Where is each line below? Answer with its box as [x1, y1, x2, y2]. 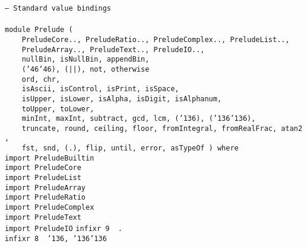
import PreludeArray [5, 183, 86, 192]
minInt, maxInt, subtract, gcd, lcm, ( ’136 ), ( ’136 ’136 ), [21, 114, 256, 123]
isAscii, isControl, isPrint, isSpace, [21, 85, 179, 94]
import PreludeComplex [5, 203, 94, 212]
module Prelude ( [5, 25, 73, 34]
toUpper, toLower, [21, 104, 94, 113]
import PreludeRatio [5, 193, 86, 202]
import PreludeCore [5, 163, 81, 172]
